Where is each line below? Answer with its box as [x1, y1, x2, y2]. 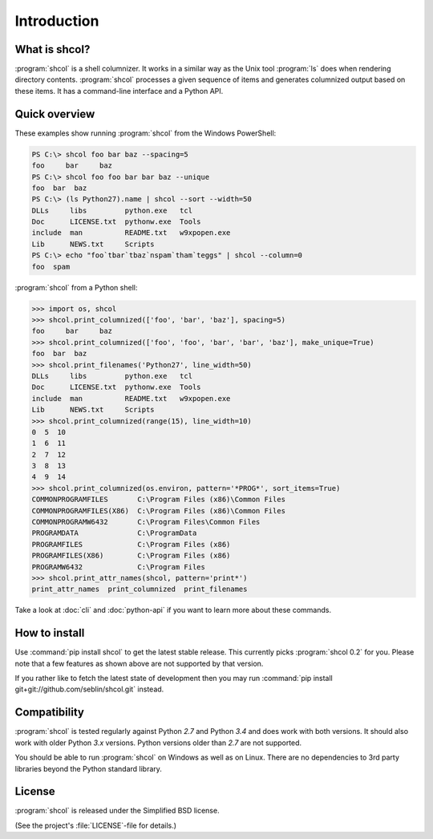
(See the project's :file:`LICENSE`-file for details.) [14, 821, 176, 830]
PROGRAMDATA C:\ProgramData [31, 529, 197, 537]
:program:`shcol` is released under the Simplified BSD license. [14, 806, 220, 816]
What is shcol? [14, 43, 91, 56]
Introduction [14, 12, 99, 30]
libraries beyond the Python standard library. [14, 764, 162, 773]
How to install [14, 626, 85, 640]
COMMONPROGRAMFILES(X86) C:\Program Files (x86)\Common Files [31, 506, 286, 515]
